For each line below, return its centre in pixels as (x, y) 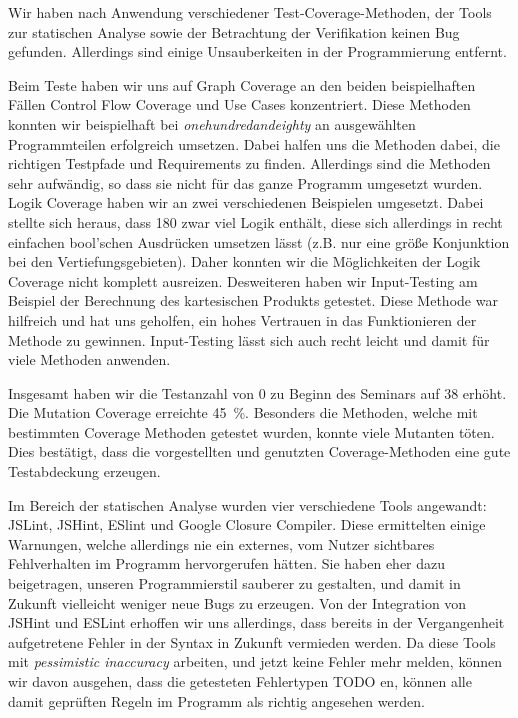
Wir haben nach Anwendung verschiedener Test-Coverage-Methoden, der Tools (250, 12)
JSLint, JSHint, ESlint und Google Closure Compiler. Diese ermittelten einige (247, 524)
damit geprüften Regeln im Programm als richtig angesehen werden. (216, 700)
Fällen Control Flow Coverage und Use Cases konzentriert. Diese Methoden (239, 104)
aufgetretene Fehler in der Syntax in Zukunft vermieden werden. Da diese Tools (252, 641)
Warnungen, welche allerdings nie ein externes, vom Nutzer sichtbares (221, 543)
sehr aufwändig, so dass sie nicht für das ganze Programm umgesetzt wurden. (245, 182)
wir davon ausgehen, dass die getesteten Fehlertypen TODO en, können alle (240, 681)
